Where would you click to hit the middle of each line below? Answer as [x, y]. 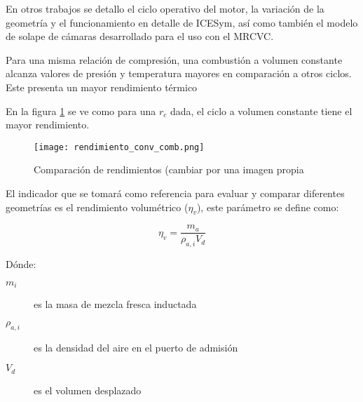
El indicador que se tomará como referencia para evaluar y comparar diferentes [175, 193]
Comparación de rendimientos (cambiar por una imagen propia [169, 169]
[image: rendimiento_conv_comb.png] [119, 147]
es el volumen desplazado [88, 390]
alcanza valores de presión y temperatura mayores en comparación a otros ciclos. [179, 73]
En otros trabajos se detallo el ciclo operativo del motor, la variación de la [165, 8]
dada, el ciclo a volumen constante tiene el [261, 110]
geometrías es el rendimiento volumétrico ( [97, 207]
